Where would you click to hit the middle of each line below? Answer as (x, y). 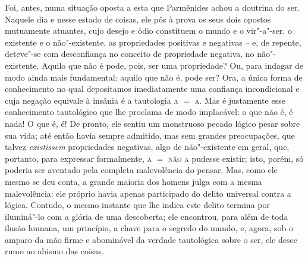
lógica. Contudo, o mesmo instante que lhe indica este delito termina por (137, 205)
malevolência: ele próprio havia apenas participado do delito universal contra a (148, 193)
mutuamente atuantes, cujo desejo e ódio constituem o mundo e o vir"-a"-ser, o (148, 31)
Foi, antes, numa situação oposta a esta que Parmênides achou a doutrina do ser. (153, 7)
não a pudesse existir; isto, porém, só (236, 158)
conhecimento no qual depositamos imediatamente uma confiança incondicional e (152, 89)
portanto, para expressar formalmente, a (78, 158)
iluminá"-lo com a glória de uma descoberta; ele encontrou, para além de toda (147, 216)
